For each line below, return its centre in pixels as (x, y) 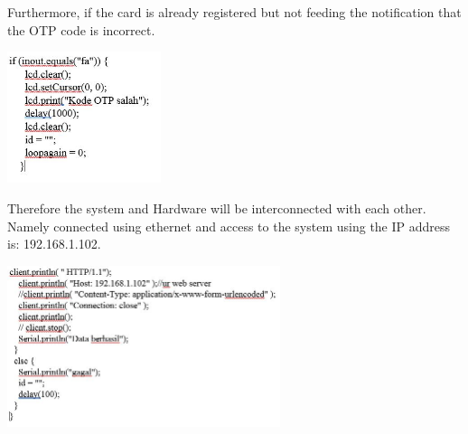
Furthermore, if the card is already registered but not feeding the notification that (234, 12)
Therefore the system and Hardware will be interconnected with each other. (217, 208)
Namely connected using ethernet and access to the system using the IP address (229, 226)
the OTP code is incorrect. (81, 29)
